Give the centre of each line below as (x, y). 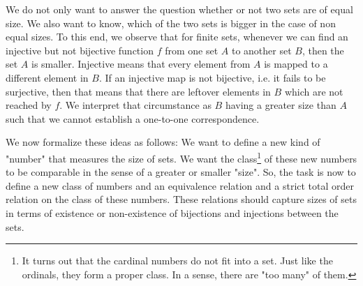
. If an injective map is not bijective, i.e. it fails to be (212, 77)
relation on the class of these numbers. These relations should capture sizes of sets (181, 199)
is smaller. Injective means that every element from (141, 64)
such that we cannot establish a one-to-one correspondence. (133, 118)
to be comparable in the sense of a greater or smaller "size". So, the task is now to (181, 172)
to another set (261, 50)
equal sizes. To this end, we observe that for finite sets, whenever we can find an (177, 37)
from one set (192, 50)
